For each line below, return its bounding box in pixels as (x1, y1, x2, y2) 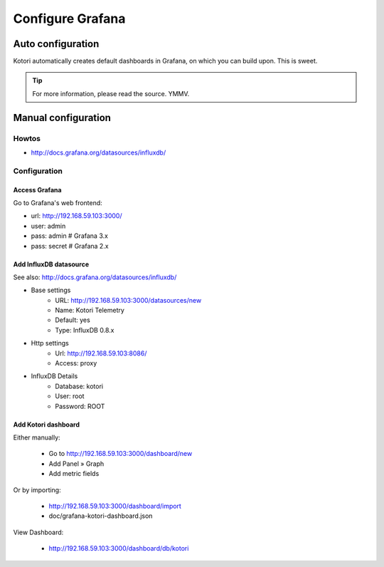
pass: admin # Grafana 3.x (31, 232, 108, 240)
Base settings (31, 286, 71, 295)
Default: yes (55, 316, 90, 324)
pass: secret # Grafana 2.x (31, 241, 110, 250)
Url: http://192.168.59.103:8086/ (55, 349, 147, 358)
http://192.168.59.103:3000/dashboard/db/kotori (48, 544, 189, 553)
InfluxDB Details (31, 372, 78, 380)
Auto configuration (13, 38, 100, 50)
